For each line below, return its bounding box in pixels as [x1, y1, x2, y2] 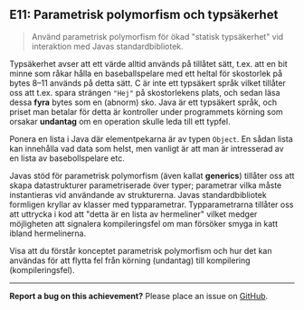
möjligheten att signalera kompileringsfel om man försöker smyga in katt [9, 218, 279, 229]
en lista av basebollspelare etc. [9, 153, 125, 164]
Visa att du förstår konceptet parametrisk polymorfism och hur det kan [9, 245, 272, 256]
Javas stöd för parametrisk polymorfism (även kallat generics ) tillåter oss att [9, 170, 295, 181]
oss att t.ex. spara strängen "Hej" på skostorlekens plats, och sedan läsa [9, 87, 280, 98]
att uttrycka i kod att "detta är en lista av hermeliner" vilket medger [9, 208, 258, 220]
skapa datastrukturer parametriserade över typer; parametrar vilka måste [9, 180, 282, 191]
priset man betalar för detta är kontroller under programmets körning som [9, 106, 283, 117]
